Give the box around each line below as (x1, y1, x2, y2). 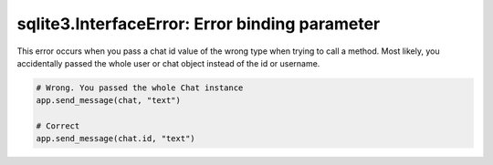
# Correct (36, 121, 80, 131)
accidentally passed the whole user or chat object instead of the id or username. (16, 57, 320, 68)
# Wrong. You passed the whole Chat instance (36, 82, 244, 93)
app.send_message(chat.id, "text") (36, 133, 195, 144)
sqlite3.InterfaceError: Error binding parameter (16, 14, 381, 34)
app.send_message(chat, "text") (36, 96, 182, 106)
